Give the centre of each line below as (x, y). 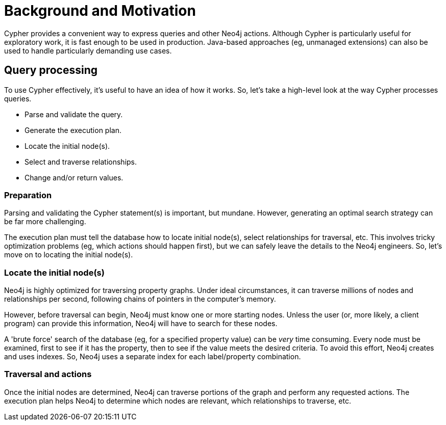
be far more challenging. (45, 222)
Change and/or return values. (74, 177)
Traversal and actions (48, 374)
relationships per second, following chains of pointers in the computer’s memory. (140, 299)
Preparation (28, 195)
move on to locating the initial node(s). (69, 255)
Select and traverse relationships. (81, 162)
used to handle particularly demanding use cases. (88, 50)
